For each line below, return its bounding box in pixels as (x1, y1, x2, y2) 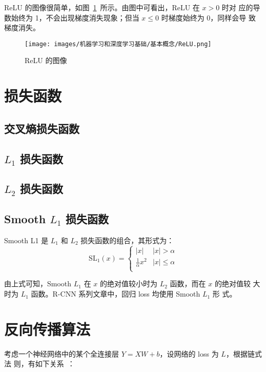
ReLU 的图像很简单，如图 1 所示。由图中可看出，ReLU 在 (4, 2, 200, 12)
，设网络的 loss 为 (159, 348, 219, 359)
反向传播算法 (4, 318, 91, 339)
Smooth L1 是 (4, 234, 49, 245)
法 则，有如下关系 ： (4, 358, 75, 369)
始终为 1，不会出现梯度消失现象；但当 (11, 12, 139, 23)
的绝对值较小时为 (99, 278, 157, 289)
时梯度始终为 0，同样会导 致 (161, 12, 256, 23)
